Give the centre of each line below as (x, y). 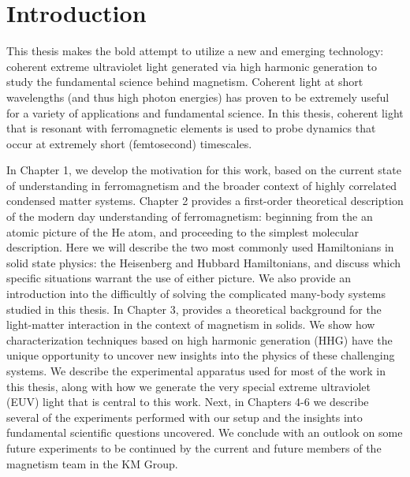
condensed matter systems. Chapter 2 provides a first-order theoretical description (205, 201)
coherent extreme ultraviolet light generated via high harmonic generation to (192, 66)
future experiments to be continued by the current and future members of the (194, 447)
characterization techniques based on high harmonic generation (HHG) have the (199, 339)
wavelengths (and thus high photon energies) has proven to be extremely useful (198, 97)
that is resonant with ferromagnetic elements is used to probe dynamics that (191, 128)
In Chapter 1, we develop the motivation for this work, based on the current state (204, 170)
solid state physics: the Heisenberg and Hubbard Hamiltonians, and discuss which (204, 262)
